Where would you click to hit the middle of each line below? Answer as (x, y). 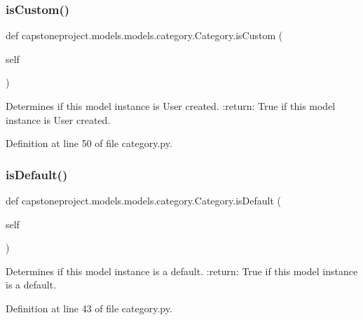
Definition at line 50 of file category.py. (89, 143)
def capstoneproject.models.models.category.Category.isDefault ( (144, 200)
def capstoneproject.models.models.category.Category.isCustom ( (144, 35)
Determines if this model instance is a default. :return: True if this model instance (182, 271)
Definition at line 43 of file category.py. (89, 308)
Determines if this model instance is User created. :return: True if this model (171, 106)
